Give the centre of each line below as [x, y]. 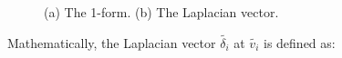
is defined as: [299, 42]
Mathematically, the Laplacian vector [112, 42]
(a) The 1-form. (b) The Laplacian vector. [161, 12]
